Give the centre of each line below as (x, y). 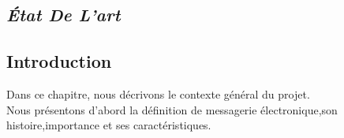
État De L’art (64, 15)
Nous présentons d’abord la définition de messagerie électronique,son (172, 109)
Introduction (59, 61)
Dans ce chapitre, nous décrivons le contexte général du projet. (158, 93)
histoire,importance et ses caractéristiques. (109, 125)
